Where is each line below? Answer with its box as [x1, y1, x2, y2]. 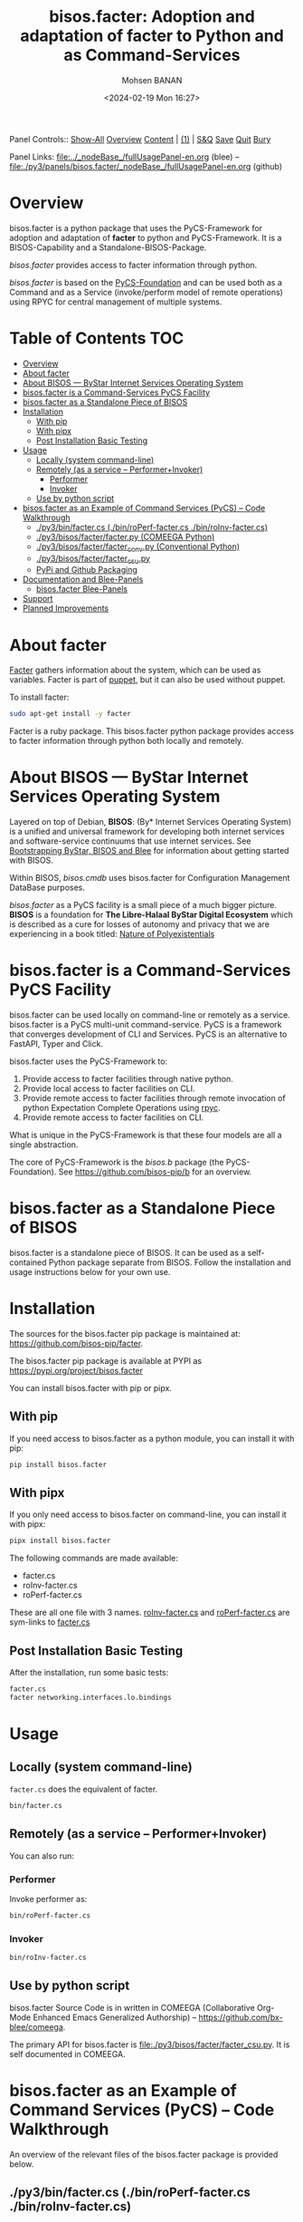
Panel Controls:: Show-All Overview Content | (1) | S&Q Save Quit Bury [9, 133, 271, 144]
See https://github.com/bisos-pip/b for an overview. [58, 1166, 252, 1177]
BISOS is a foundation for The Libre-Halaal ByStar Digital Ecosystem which [9, 909, 294, 921]
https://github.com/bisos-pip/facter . [9, 1338, 143, 1348]
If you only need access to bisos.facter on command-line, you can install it [9, 1509, 287, 1520]
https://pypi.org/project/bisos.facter [9, 1365, 143, 1376]
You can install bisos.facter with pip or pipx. [9, 1382, 172, 1393]
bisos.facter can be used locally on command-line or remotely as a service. [9, 1010, 291, 1020]
